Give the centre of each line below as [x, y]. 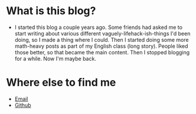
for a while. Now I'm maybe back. [55, 58]
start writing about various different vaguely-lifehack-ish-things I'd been [102, 33]
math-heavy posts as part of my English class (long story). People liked [101, 46]
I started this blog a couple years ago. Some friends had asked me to [99, 27]
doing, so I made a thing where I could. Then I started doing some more [102, 40]
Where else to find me [61, 82]
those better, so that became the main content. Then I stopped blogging [102, 52]
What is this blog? [51, 11]
